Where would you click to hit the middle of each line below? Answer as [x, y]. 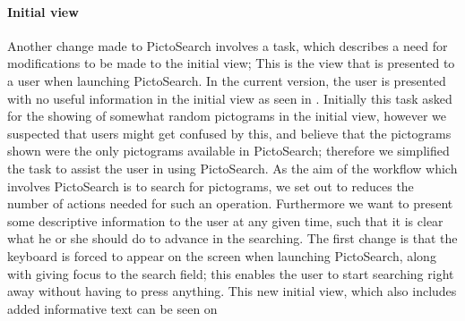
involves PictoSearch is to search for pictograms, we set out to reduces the [211, 186]
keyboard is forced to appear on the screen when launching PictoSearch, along [222, 255]
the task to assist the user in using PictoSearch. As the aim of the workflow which [232, 168]
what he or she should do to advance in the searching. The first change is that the [232, 238]
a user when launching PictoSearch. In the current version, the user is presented [227, 80]
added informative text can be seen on [112, 308]
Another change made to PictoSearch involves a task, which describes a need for [228, 45]
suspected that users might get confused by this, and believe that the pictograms [229, 133]
